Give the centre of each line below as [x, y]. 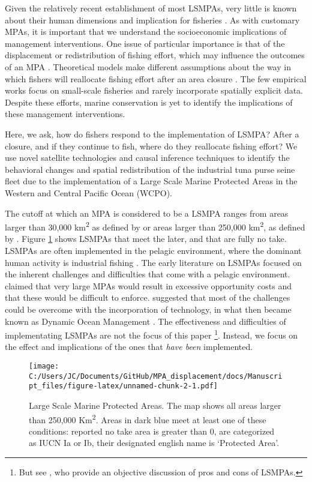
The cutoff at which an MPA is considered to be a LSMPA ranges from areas [147, 213]
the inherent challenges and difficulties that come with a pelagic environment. [148, 274]
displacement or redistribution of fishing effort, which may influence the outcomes [155, 55]
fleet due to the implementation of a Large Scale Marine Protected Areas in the [151, 181]
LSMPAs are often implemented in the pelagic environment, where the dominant [153, 250]
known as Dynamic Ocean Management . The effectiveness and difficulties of [145, 321]
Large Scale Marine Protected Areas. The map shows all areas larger [155, 405]
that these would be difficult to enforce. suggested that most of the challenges [148, 297]
